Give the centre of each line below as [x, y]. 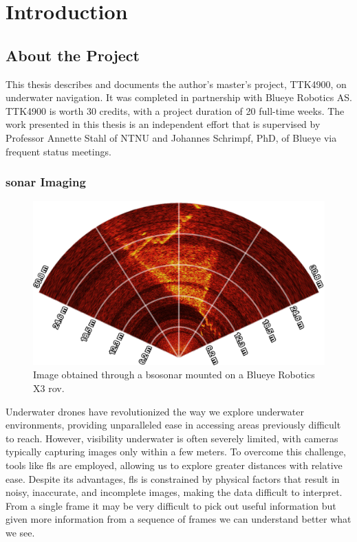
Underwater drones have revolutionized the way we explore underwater [155, 411]
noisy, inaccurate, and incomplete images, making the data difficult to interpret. [174, 492]
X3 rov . [49, 388]
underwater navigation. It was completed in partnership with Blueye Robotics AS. [179, 97]
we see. [20, 532]
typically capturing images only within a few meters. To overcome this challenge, [176, 452]
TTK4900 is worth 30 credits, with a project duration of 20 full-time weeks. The [175, 110]
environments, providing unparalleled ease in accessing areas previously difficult [173, 425]
